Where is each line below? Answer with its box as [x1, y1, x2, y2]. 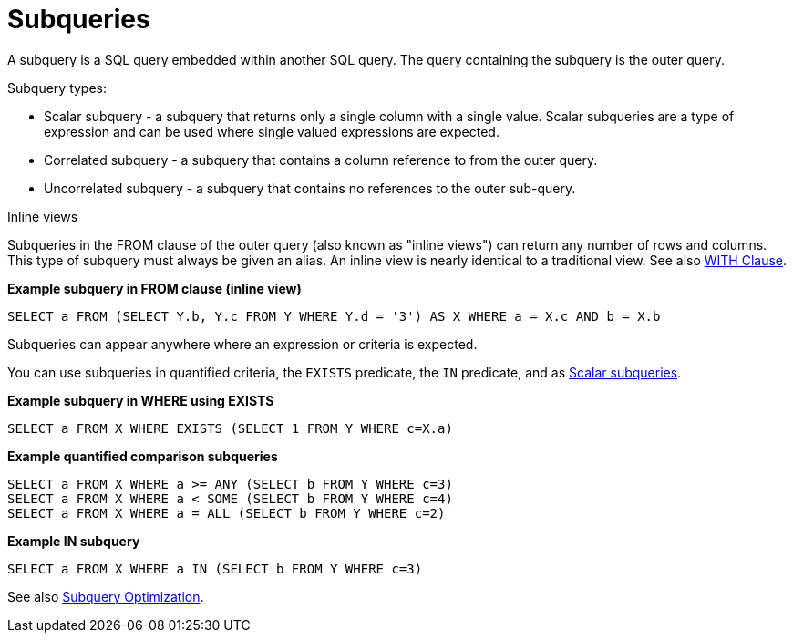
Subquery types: [7, 79, 108, 96]
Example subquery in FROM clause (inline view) [7, 280, 302, 296]
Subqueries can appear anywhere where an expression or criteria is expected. [7, 335, 478, 352]
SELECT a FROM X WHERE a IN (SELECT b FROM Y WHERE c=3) [7, 561, 423, 576]
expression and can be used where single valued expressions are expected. [44, 123, 499, 139]
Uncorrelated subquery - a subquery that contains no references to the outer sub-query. [44, 180, 576, 196]
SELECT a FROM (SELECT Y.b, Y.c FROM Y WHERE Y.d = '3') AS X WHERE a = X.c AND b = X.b [7, 308, 661, 324]
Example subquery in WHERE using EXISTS [7, 392, 274, 408]
